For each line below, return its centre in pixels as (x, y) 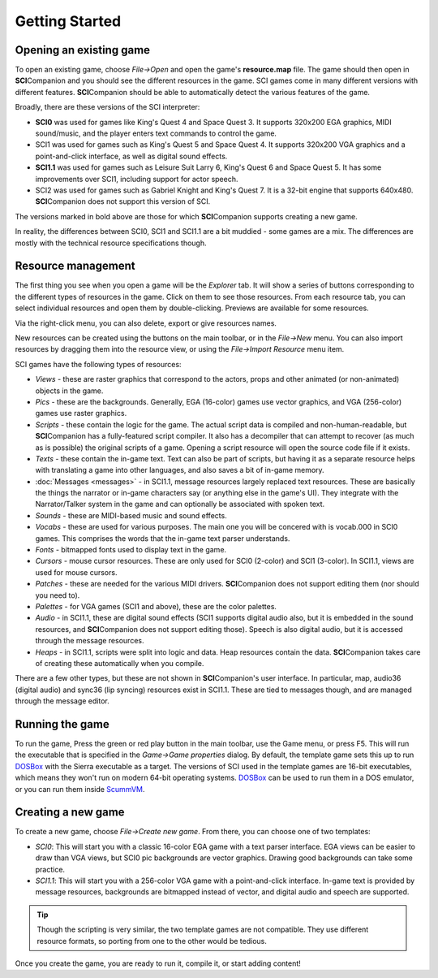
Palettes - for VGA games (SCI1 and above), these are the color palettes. (156, 606)
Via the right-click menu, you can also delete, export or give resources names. (146, 323)
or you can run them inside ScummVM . (80, 789)
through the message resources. (90, 641)
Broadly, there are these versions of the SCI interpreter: (107, 107)
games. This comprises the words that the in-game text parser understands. (163, 538)
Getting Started (68, 21)
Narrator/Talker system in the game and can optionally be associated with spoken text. (180, 504)
